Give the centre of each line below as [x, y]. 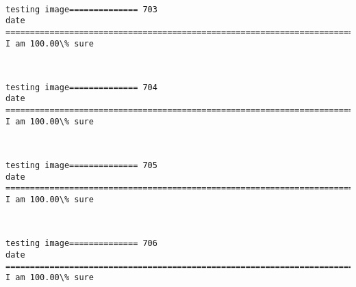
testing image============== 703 [81, 9]
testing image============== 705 [81, 166]
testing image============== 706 [81, 244]
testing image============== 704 [81, 87]
